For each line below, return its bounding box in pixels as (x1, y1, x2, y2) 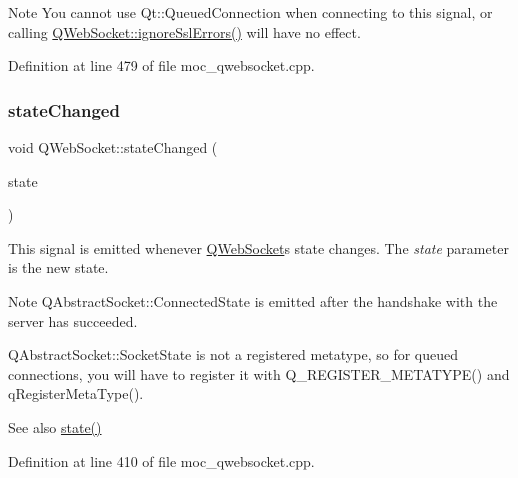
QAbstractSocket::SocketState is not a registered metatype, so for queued (8, 344, 459, 365)
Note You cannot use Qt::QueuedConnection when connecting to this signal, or (8, 2, 493, 22)
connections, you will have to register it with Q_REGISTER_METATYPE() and (8, 363, 510, 384)
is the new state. (8, 257, 109, 278)
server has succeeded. (8, 310, 138, 331)
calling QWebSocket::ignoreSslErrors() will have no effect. (8, 21, 361, 42)
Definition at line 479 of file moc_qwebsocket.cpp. (8, 55, 315, 76)
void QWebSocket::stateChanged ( (8, 137, 218, 157)
